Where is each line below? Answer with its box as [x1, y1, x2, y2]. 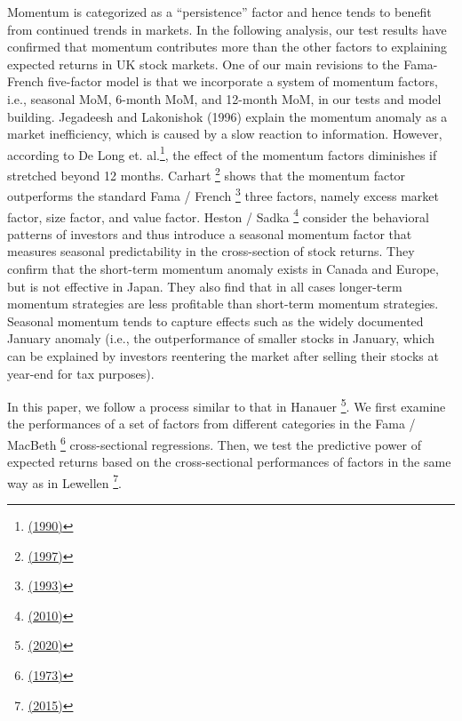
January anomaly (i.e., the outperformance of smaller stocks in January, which [7, 329, 435, 348]
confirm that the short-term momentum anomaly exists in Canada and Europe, [7, 259, 439, 277]
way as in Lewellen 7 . [7, 470, 122, 492]
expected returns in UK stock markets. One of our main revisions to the [7, 54, 400, 73]
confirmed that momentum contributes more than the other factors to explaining [7, 37, 448, 56]
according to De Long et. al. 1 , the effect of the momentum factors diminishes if [7, 142, 437, 164]
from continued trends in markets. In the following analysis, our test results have [7, 20, 447, 38]
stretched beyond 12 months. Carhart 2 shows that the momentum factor [7, 164, 406, 184]
